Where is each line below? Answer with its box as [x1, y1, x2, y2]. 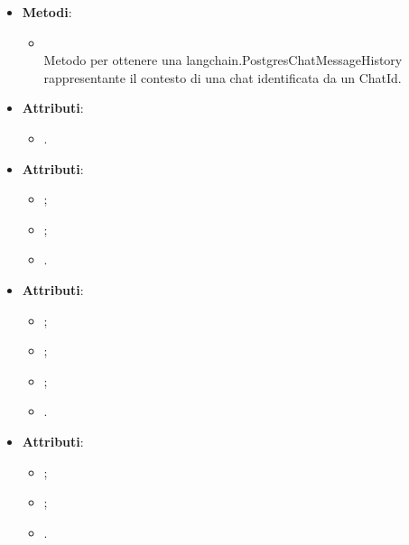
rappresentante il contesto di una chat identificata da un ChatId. [43, 68, 402, 87]
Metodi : [22, 3, 72, 21]
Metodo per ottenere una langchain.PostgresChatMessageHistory [43, 51, 403, 69]
